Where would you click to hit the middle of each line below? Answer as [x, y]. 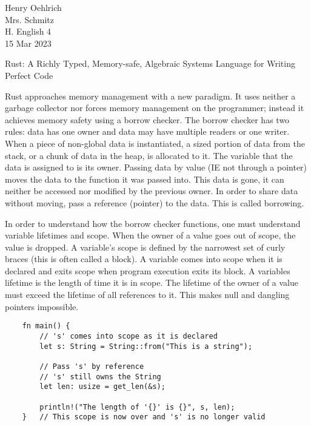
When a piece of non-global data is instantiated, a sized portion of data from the [155, 143]
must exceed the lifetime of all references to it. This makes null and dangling [147, 295]
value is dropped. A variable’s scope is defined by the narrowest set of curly [145, 247]
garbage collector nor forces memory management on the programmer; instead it [155, 108]
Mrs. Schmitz [30, 19]
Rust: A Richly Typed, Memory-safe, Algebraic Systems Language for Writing [150, 63]
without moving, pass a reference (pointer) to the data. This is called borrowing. [155, 202]
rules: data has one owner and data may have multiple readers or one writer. [147, 131]
